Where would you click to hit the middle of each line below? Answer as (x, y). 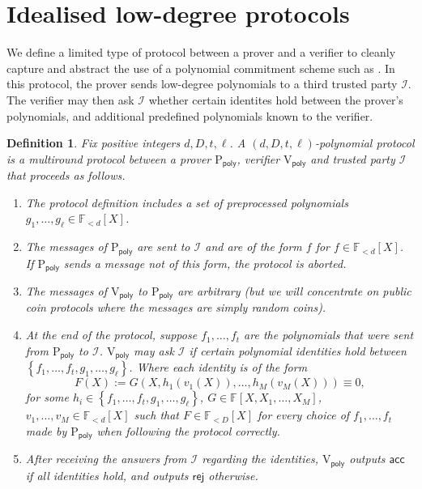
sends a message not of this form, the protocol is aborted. (205, 263)
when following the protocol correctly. (188, 430)
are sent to (164, 247)
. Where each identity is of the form (218, 367)
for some (47, 397)
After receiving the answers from (106, 459)
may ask (154, 350)
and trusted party (353, 158)
